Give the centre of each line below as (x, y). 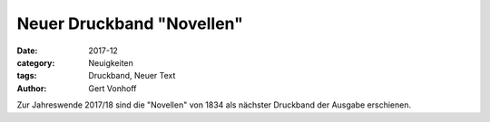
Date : (27, 51)
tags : (27, 76)
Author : (32, 88)
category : (36, 62)
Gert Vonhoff (113, 88)
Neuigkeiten (111, 62)
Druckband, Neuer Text (132, 76)
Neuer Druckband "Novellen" (130, 23)
